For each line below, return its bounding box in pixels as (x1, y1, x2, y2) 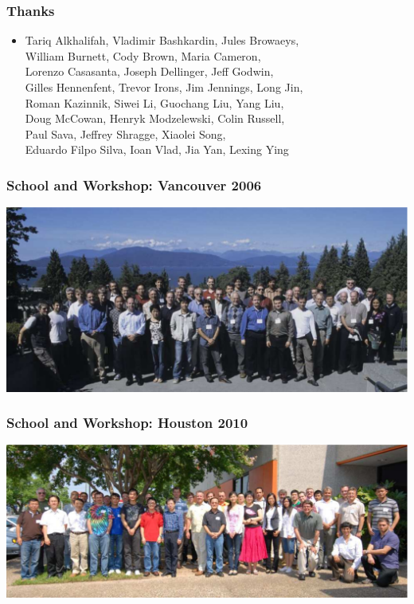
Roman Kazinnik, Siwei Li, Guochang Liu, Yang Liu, (25, 94, 284, 111)
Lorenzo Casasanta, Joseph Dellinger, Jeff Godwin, (25, 63, 274, 80)
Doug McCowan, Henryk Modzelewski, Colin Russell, (25, 110, 285, 127)
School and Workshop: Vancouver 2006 (6, 175, 262, 194)
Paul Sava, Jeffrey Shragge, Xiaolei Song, (25, 125, 226, 142)
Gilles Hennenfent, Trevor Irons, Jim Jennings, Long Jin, (25, 79, 303, 95)
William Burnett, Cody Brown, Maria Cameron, (25, 47, 261, 64)
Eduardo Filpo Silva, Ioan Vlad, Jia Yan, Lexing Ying (25, 141, 289, 158)
